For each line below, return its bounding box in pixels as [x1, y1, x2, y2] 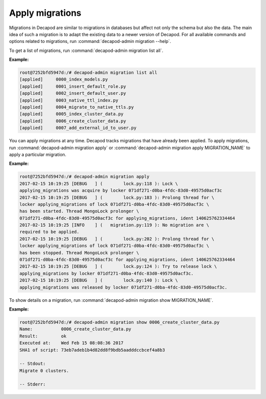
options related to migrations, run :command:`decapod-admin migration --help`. [9, 39, 171, 44]
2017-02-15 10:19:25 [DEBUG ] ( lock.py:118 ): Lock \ [19, 181, 178, 186]
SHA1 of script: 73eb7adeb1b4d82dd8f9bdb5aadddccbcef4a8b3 [19, 347, 165, 353]
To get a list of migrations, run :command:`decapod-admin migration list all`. [9, 47, 164, 53]
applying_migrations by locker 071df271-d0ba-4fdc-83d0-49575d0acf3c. [19, 271, 194, 276]
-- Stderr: [19, 382, 46, 387]
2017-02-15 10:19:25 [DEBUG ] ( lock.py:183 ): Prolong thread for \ [19, 195, 214, 200]
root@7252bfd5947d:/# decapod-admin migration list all [19, 70, 158, 76]
